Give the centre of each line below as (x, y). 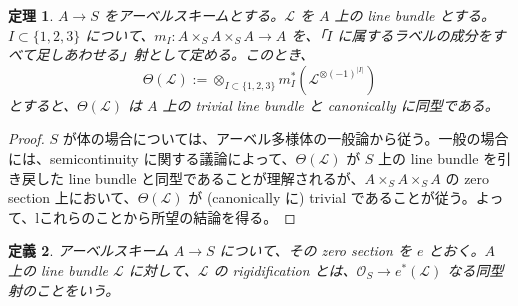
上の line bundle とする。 (415, 15)
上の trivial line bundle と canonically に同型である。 (330, 104)
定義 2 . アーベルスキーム (88, 250)
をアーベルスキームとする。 (194, 15)
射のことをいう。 (64, 289)
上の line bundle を (438, 157)
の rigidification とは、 (285, 269)
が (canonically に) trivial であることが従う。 (332, 197)
